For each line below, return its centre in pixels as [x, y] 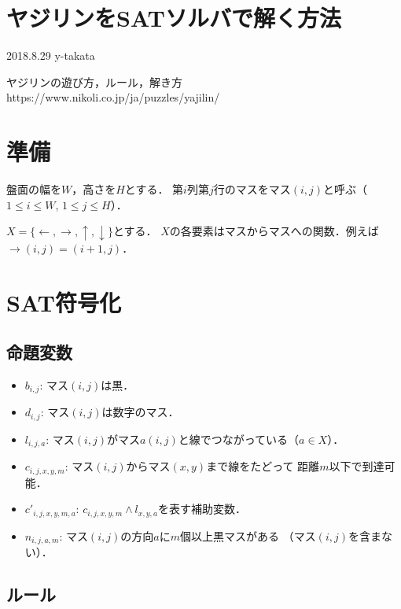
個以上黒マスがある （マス [248, 535]
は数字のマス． [140, 412]
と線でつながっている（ [239, 439]
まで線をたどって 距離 [263, 466]
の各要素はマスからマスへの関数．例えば [274, 231]
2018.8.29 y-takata [51, 55]
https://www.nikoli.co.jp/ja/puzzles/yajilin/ [113, 97]
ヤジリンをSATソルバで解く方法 [174, 18]
